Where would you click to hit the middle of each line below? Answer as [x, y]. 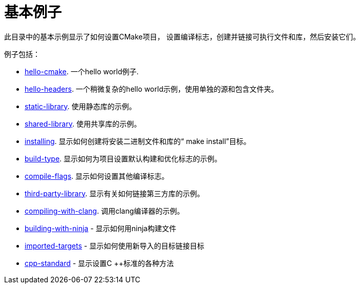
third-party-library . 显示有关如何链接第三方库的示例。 [115, 193]
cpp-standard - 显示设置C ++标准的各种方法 [99, 263]
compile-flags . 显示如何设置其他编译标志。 [97, 176]
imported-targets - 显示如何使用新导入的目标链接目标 [115, 245]
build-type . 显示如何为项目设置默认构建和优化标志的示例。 [123, 158]
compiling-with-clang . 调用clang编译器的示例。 [105, 211]
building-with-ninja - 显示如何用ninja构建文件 [101, 228]
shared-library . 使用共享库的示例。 [83, 124]
